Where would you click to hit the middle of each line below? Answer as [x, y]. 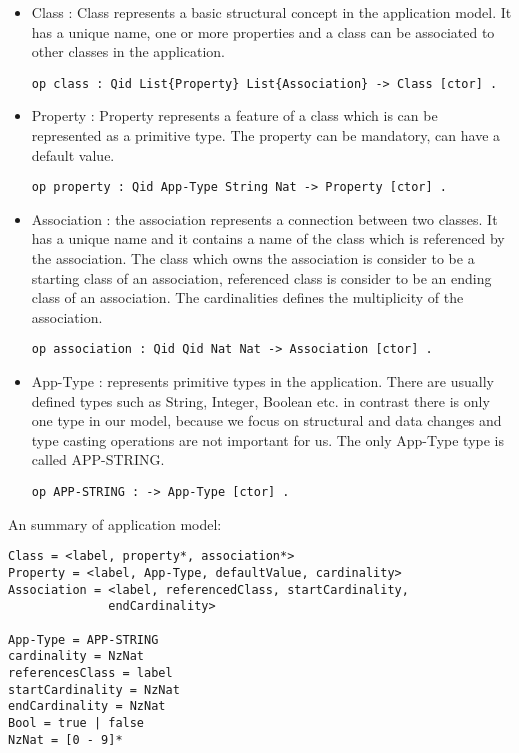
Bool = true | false [76, 722]
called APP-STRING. [98, 459]
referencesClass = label [90, 672]
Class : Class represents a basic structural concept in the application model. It [271, 12]
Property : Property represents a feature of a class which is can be [234, 115]
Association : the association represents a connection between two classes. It [264, 218]
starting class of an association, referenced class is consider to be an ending [261, 277]
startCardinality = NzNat [94, 689]
